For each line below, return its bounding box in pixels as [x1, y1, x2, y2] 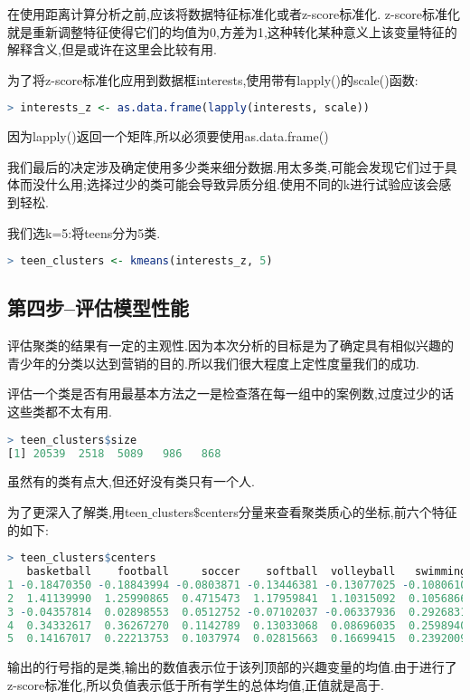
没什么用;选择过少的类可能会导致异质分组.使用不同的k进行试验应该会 [32, 175, 439, 194]
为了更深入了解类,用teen [7, 503, 148, 522]
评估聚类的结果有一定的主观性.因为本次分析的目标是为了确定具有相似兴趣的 [7, 336, 454, 355]
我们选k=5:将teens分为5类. [7, 223, 161, 242]
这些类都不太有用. [7, 402, 112, 421]
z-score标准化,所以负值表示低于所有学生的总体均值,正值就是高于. [7, 675, 384, 694]
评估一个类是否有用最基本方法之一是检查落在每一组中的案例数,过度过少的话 [7, 384, 454, 403]
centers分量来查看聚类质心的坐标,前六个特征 [200, 503, 457, 522]
